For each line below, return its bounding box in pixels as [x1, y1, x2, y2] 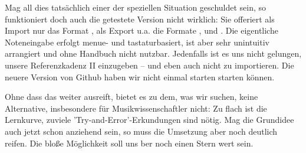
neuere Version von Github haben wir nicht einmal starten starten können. [5, 70, 275, 83]
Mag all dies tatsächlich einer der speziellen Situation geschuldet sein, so [5, 1, 266, 13]
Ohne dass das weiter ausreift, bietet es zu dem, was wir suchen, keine [5, 90, 258, 103]
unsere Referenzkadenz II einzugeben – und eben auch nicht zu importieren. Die [5, 58, 294, 71]
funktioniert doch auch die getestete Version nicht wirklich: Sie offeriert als [5, 12, 275, 25]
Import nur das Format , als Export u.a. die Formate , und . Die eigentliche [5, 24, 278, 37]
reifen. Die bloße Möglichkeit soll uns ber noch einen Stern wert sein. [5, 136, 254, 149]
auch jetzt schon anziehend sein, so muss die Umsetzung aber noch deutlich [5, 125, 278, 137]
